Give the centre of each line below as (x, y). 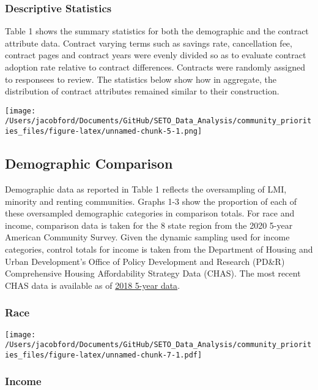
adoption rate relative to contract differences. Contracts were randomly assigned (155, 67)
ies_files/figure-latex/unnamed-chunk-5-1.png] (104, 132)
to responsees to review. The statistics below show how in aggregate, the (141, 79)
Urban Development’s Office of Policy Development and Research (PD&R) (145, 261)
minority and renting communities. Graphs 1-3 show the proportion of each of (151, 201)
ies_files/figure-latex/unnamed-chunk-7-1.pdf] (104, 355)
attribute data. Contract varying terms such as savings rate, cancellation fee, (149, 43)
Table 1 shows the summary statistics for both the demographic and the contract (157, 31)
